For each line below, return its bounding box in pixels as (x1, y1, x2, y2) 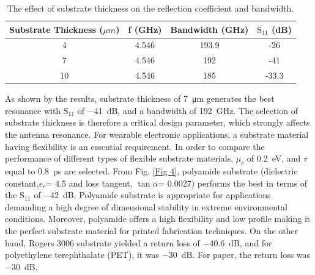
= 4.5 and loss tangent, (45, 176, 133, 189)
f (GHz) (128, 23, 162, 35)
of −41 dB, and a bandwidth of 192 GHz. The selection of (77, 104, 298, 116)
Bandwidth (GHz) (170, 23, 249, 35)
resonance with (5, 104, 61, 116)
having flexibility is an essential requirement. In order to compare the (5, 140, 265, 152)
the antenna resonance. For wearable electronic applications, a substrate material (5, 128, 309, 140)
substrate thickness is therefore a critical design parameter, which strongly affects (5, 116, 310, 129)
